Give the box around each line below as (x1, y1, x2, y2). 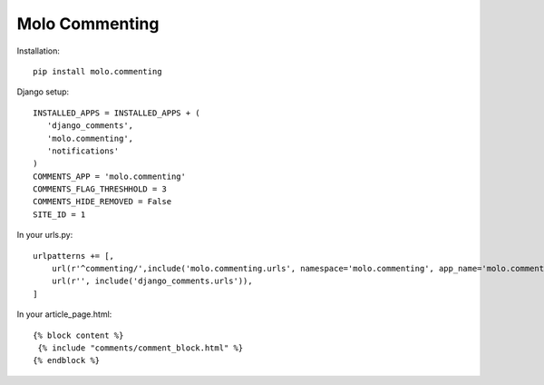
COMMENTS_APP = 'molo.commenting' (33, 171, 186, 182)
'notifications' (46, 145, 120, 156)
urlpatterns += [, (33, 251, 115, 261)
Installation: (16, 45, 61, 56)
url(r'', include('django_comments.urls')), (51, 276, 253, 286)
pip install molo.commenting (33, 66, 162, 76)
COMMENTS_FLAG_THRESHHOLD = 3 (33, 184, 168, 194)
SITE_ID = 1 (33, 209, 86, 220)
